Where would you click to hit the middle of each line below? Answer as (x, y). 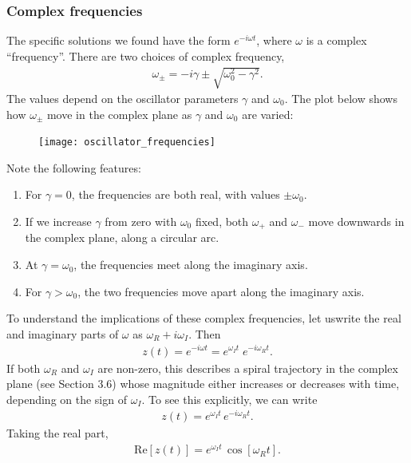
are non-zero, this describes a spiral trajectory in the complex (248, 368)
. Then (205, 333)
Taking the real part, (57, 433)
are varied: (268, 114)
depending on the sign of (67, 399)
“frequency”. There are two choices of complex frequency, (146, 55)
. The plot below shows (341, 98)
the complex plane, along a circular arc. (122, 237)
